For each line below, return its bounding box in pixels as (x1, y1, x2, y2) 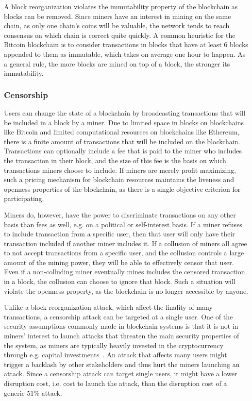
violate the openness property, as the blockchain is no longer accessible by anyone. (4, 285, 249, 296)
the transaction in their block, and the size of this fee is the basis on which (4, 155, 226, 165)
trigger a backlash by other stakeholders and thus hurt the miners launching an (4, 359, 240, 369)
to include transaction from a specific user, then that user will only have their (4, 229, 235, 239)
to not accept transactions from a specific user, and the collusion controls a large (4, 248, 244, 258)
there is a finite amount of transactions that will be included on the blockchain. (4, 136, 240, 146)
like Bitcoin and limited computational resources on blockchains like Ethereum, (4, 127, 240, 137)
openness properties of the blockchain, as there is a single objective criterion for (4, 184, 241, 194)
